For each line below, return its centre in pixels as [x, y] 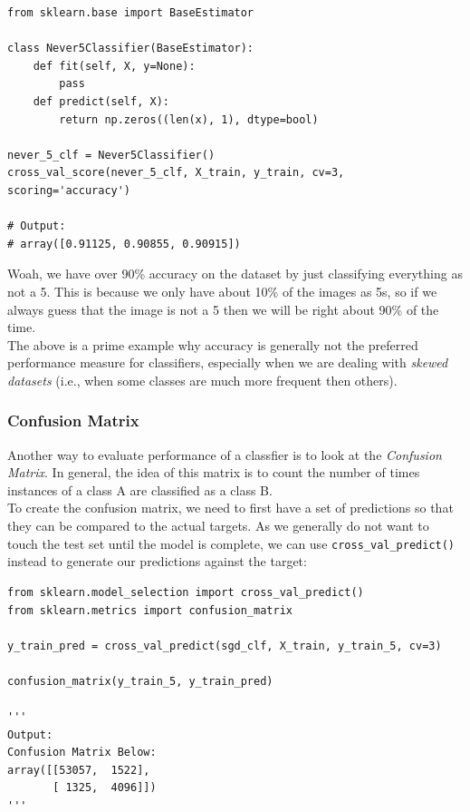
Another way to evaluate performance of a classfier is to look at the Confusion [225, 454]
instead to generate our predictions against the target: [157, 561]
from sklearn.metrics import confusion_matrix [150, 610]
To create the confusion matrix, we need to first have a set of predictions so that [230, 508]
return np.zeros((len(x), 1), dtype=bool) [189, 119]
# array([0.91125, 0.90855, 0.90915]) [124, 244]
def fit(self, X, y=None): [114, 66]
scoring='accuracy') [69, 190]
